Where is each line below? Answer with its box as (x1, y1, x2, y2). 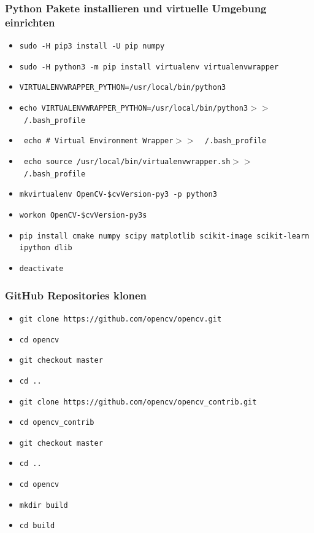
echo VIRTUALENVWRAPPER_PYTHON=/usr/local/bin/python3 (19, 104, 248, 113)
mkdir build (19, 500, 68, 510)
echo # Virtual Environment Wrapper (23, 136, 174, 146)
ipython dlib (19, 243, 72, 253)
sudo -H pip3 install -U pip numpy (19, 42, 165, 51)
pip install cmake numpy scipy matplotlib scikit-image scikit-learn (19, 231, 310, 240)
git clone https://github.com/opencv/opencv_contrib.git (19, 397, 257, 406)
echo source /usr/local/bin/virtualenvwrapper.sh (23, 157, 231, 167)
